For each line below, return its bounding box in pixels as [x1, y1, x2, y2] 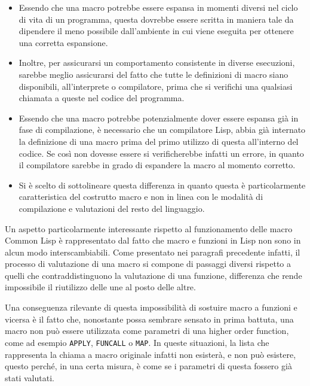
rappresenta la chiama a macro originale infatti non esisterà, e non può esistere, [5, 348, 296, 360]
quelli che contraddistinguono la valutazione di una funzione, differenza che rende [5, 269, 302, 281]
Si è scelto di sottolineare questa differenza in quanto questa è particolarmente [19, 178, 306, 191]
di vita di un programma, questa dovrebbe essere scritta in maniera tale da [19, 13, 294, 25]
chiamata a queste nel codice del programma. [19, 92, 185, 104]
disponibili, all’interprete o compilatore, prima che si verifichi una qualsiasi [19, 80, 293, 92]
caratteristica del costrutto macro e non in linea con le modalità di [19, 190, 263, 203]
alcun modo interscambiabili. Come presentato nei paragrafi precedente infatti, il [5, 245, 300, 258]
